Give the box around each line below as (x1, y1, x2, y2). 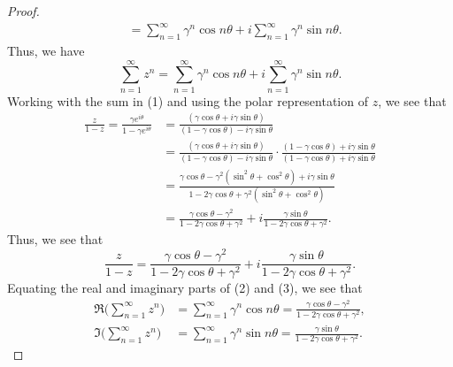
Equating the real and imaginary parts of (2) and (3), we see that (7, 279, 363, 297)
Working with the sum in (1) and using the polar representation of (7, 91, 368, 110)
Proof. (7, 2, 40, 19)
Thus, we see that (7, 230, 104, 248)
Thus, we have (7, 41, 85, 59)
